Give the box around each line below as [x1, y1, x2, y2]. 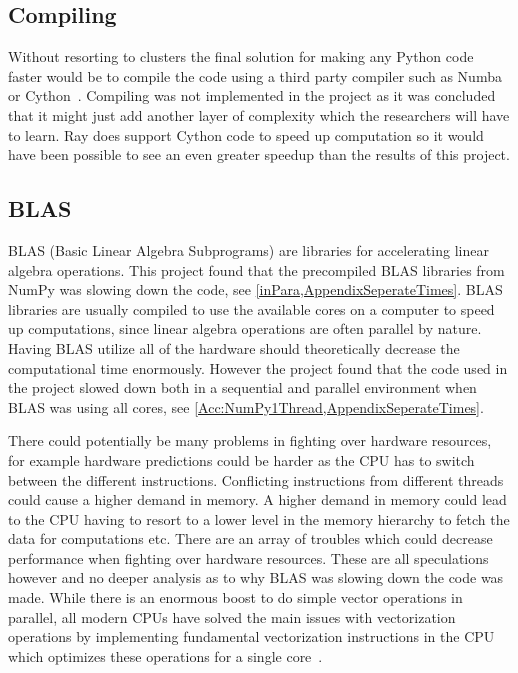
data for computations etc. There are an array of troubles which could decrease [8, 528, 493, 549]
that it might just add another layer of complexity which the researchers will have [8, 104, 510, 125]
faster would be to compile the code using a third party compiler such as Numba [8, 65, 502, 86]
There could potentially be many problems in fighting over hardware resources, [8, 430, 492, 451]
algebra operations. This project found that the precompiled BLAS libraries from [8, 259, 505, 280]
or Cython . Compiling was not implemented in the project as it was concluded [8, 85, 496, 106]
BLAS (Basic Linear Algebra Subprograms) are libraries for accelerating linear [8, 239, 489, 260]
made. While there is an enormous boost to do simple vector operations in [8, 587, 463, 608]
